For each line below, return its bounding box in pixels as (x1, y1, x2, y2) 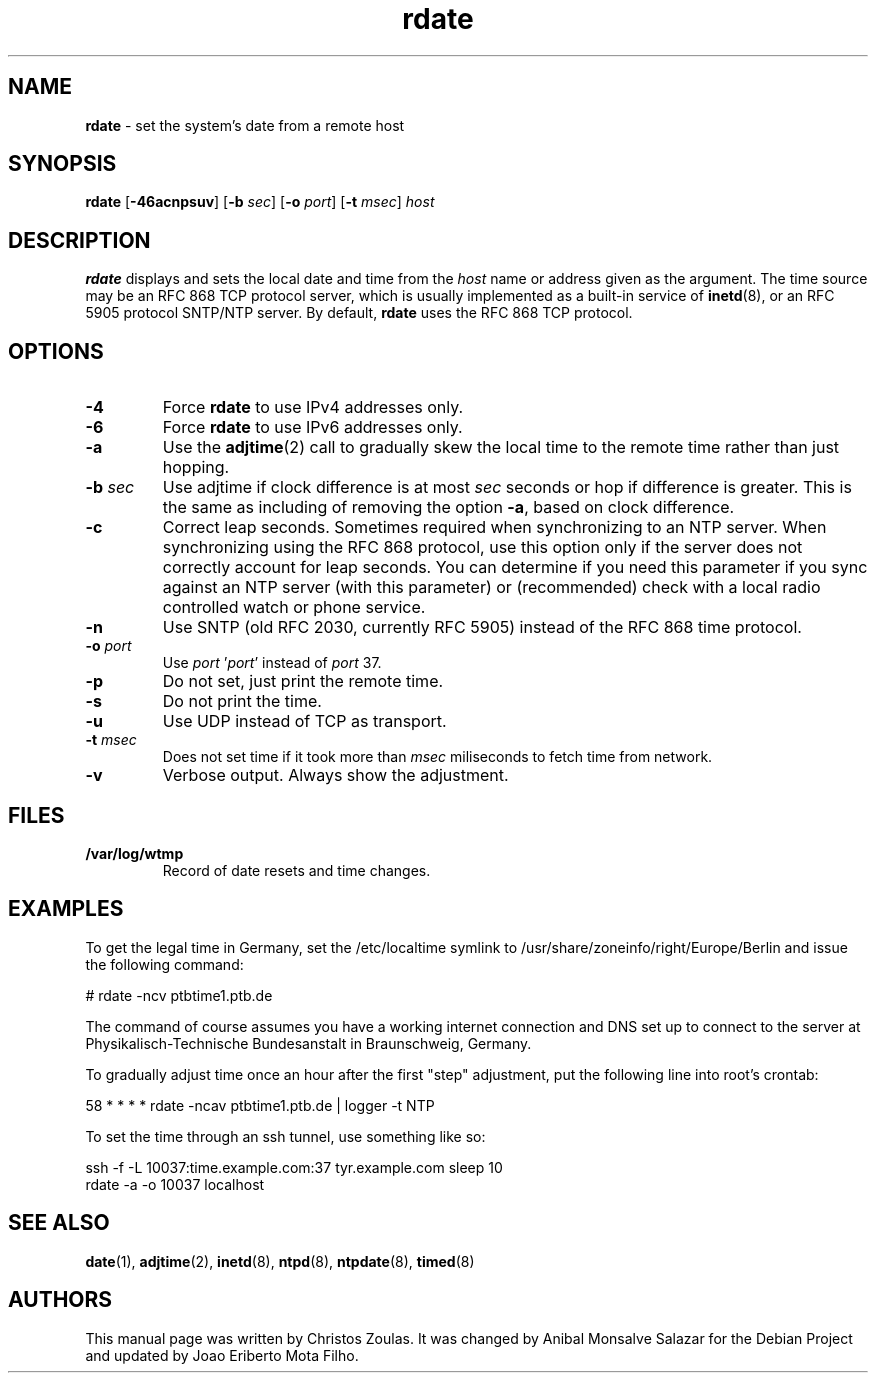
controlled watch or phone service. (162, 597, 426, 618)
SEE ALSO (8, 1210, 110, 1236)
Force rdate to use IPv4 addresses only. (162, 397, 464, 418)
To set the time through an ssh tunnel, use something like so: (85, 1127, 486, 1145)
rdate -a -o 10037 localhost (85, 1175, 265, 1193)
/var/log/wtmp (85, 844, 184, 862)
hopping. (162, 457, 230, 478)
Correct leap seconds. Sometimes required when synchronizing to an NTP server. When (162, 517, 827, 538)
